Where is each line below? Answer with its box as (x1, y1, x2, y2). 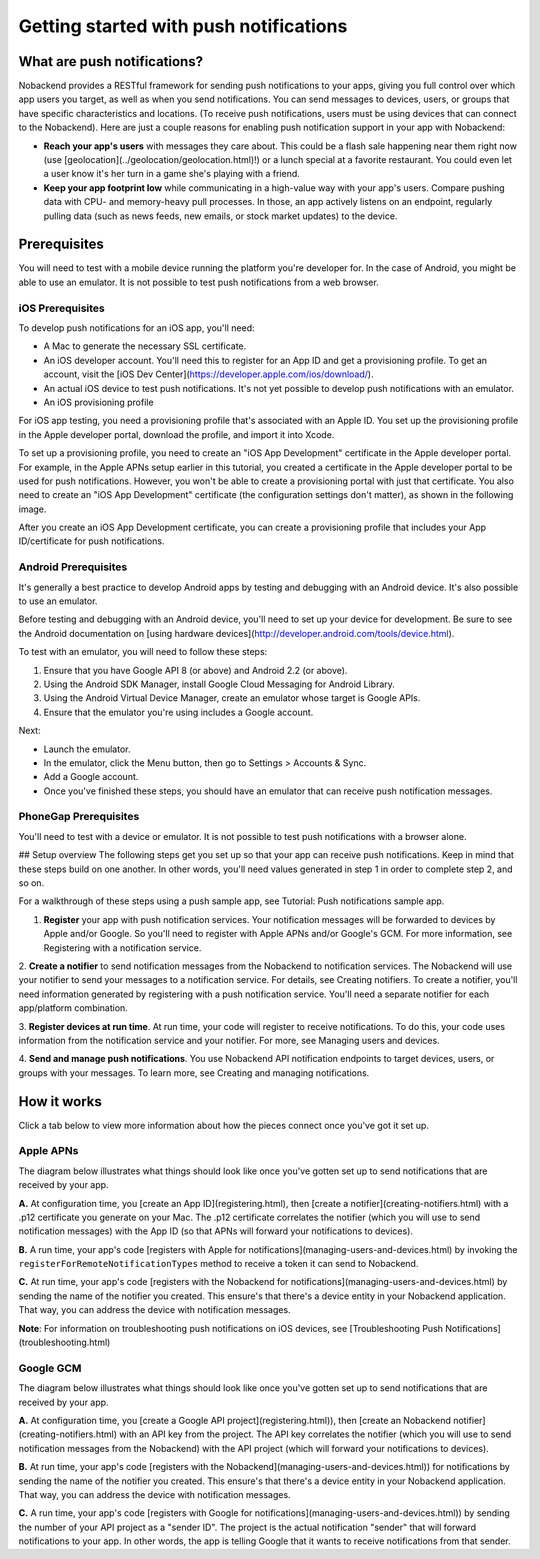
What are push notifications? (18, 53, 204, 70)
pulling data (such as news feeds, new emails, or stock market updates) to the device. (43, 210, 398, 222)
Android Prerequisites (18, 560, 128, 574)
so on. (18, 877, 45, 889)
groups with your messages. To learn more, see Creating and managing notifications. (18, 1066, 370, 1079)
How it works (18, 1093, 102, 1110)
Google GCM (18, 1361, 82, 1375)
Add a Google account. (43, 771, 139, 783)
